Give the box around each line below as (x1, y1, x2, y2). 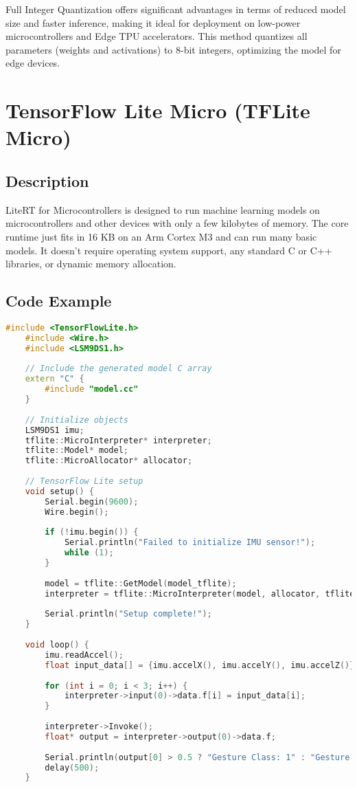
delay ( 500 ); (45, 762, 100, 773)
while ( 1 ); (64, 548, 114, 558)
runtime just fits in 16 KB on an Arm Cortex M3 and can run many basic (5, 229, 317, 243)
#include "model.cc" (45, 384, 139, 395)
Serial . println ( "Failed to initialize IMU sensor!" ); (64, 537, 316, 548)
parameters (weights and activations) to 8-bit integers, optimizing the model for (5, 42, 341, 56)
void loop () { (25, 640, 89, 650)
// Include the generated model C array (25, 364, 212, 374)
